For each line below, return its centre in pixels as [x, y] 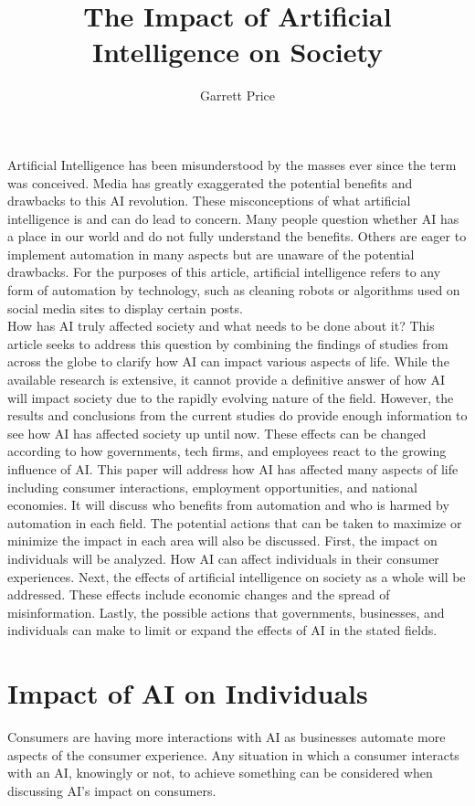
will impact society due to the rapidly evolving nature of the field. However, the [231, 397]
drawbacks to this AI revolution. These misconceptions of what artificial [209, 201]
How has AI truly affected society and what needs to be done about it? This [221, 326]
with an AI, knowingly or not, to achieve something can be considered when [220, 773]
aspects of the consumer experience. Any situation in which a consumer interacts [233, 754]
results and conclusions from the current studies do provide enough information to [237, 415]
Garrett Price [237, 95]
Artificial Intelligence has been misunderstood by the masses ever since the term [232, 164]
